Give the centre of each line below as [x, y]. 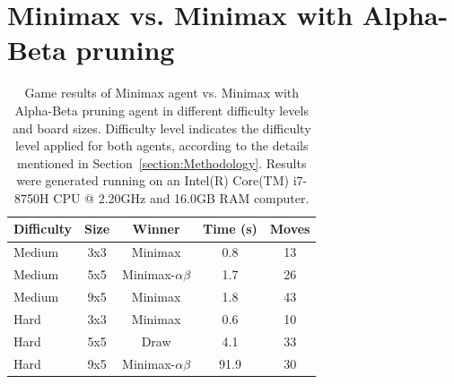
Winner [156, 229]
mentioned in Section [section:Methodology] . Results [162, 162]
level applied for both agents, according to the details [162, 145]
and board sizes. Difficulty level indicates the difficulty [162, 128]
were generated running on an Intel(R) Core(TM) [153, 180]
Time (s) [230, 229]
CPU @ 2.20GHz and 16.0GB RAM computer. [181, 197]
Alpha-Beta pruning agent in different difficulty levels [162, 110]
